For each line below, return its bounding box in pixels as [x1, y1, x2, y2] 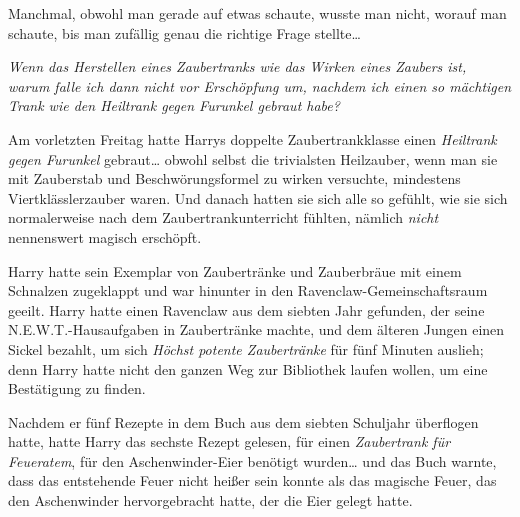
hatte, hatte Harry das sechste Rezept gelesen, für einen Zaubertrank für [8, 431, 451, 452]
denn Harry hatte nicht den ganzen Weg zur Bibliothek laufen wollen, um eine [8, 358, 488, 379]
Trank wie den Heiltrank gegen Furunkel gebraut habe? [8, 95, 340, 116]
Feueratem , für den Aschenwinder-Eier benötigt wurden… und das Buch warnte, [8, 450, 497, 471]
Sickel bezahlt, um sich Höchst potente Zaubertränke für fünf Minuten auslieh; [8, 338, 484, 359]
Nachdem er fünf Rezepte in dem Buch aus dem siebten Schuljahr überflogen [8, 411, 479, 432]
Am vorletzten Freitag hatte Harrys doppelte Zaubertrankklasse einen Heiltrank [8, 128, 497, 149]
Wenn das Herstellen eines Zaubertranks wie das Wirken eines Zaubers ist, [8, 56, 467, 77]
